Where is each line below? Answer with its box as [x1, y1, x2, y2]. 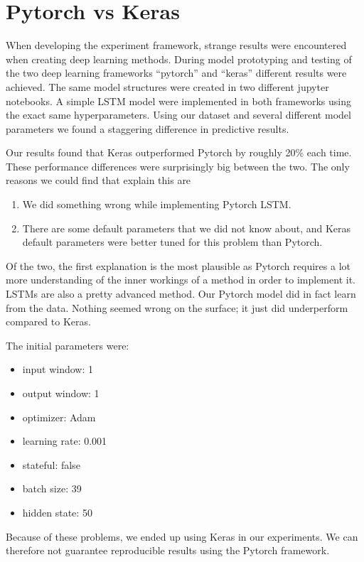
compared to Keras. [6, 314, 91, 329]
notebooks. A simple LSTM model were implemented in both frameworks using [6, 93, 351, 108]
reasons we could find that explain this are [6, 173, 191, 188]
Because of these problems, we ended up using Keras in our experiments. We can [6, 529, 358, 544]
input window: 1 [22, 362, 93, 377]
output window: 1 [22, 386, 100, 400]
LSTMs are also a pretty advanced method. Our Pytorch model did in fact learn [6, 286, 356, 301]
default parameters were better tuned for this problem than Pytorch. [22, 234, 323, 249]
